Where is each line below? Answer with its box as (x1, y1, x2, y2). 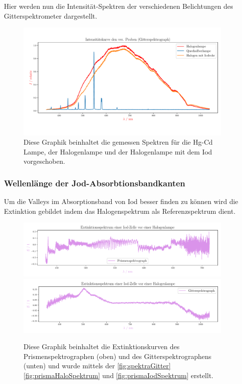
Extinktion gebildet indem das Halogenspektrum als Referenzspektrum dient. (4, 205, 236, 216)
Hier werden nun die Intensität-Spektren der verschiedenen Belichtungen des (4, 1, 233, 11)
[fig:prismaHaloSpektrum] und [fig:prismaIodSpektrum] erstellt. (24, 370, 214, 380)
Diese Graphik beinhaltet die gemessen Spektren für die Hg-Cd (24, 137, 213, 147)
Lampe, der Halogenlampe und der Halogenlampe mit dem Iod (24, 146, 212, 156)
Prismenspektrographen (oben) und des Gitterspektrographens (24, 351, 212, 361)
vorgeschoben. (24, 156, 65, 166)
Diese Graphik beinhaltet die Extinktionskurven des (24, 341, 180, 352)
